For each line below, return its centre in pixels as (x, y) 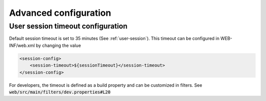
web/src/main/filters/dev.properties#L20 (60, 92)
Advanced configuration (60, 13)
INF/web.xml (22, 45)
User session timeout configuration (68, 26)
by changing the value (58, 45)
